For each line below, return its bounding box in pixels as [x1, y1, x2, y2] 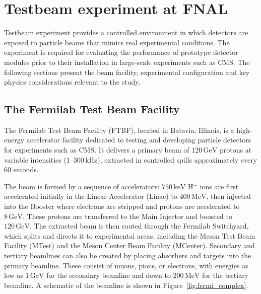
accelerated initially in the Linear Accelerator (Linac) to [4, 191, 177, 201]
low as [4, 270, 23, 280]
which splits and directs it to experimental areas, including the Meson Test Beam [4, 230, 255, 241]
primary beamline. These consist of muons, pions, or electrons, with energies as [4, 260, 248, 270]
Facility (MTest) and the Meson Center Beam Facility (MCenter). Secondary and [4, 240, 255, 251]
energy [4, 134, 25, 145]
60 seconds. [4, 164, 39, 175]
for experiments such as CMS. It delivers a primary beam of [4, 144, 189, 155]
